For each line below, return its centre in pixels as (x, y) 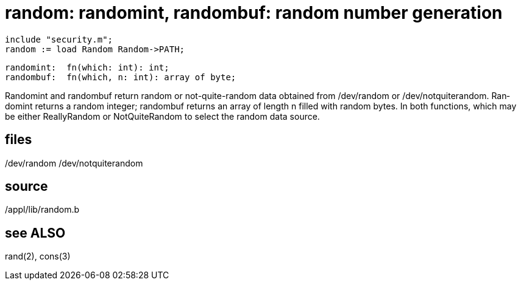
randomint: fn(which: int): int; (87, 67)
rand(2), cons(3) (38, 256)
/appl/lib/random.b (42, 210)
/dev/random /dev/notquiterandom (74, 163)
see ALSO (35, 233)
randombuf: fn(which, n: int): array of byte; (121, 77)
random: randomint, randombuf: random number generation (254, 13)
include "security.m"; (59, 39)
